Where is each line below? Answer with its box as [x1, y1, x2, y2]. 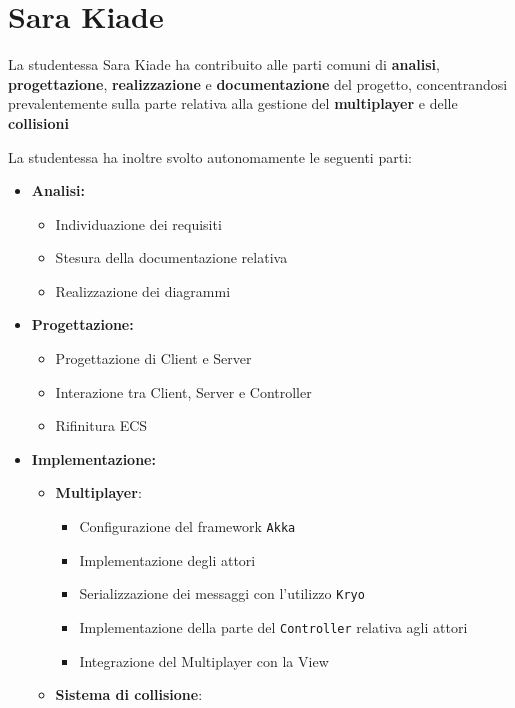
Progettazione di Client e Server [55, 348, 252, 369]
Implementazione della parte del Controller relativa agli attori [79, 616, 468, 637]
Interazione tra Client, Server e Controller [55, 381, 312, 402]
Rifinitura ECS [55, 415, 148, 436]
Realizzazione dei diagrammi [55, 280, 231, 301]
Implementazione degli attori [79, 549, 256, 570]
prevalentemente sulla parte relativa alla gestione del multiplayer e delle [8, 93, 458, 114]
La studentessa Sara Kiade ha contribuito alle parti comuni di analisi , [8, 54, 440, 75]
